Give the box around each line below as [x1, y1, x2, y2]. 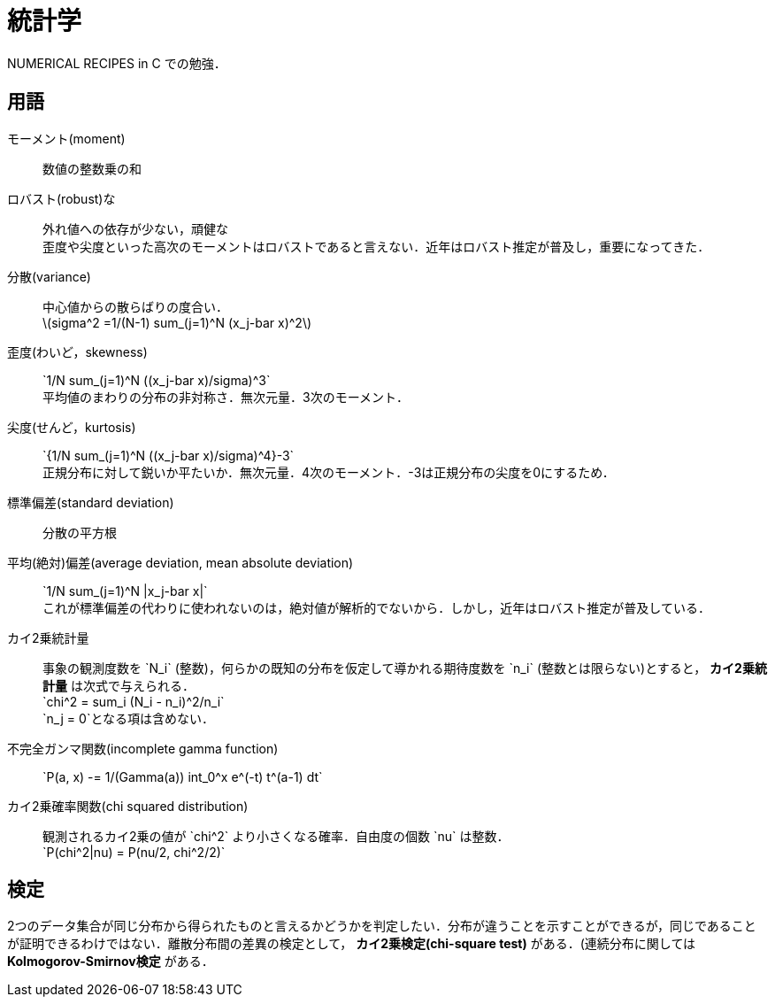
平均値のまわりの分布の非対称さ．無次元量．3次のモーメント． [42, 389, 410, 405]
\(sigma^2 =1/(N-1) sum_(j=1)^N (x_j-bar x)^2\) [42, 314, 312, 330]
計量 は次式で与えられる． [42, 677, 195, 693]
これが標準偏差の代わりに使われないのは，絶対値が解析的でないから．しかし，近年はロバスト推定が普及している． [42, 599, 710, 615]
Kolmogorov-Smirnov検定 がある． [7, 954, 214, 969]
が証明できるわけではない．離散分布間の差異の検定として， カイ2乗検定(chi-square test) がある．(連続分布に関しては [7, 936, 696, 952]
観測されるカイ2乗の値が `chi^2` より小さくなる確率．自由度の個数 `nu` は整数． [42, 828, 510, 844]
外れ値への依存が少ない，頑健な [42, 220, 228, 236]
